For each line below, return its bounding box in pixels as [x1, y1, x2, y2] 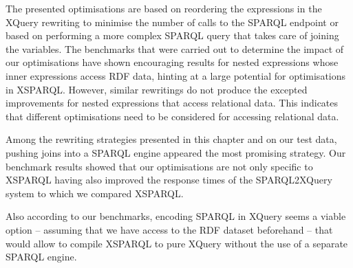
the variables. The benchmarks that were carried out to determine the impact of [6, 41, 344, 56]
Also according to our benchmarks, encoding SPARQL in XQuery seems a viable [6, 209, 346, 223]
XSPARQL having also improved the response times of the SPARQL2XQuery [6, 172, 332, 187]
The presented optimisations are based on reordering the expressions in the [6, 1, 322, 15]
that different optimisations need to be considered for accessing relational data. [6, 109, 339, 123]
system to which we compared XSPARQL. [6, 186, 184, 200]
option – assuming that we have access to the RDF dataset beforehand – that [6, 222, 333, 236]
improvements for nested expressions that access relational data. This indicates [6, 96, 339, 110]
